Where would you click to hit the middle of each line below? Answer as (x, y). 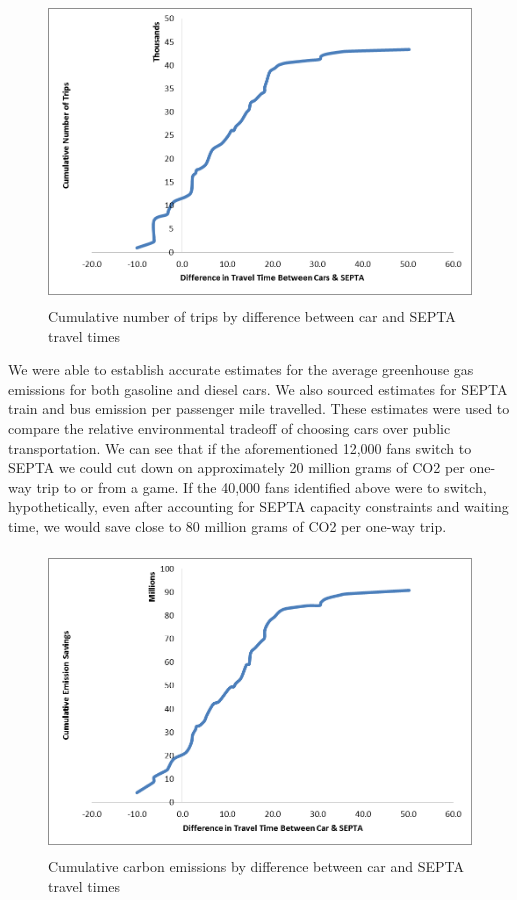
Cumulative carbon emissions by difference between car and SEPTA (256, 866)
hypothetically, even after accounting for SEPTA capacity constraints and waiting (258, 506)
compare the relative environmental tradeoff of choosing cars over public (229, 427)
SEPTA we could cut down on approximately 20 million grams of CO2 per (236, 467)
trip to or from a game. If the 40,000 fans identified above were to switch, (261, 486)
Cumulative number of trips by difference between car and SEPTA (252, 315)
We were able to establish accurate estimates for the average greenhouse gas (241, 369)
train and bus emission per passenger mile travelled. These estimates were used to (259, 408)
